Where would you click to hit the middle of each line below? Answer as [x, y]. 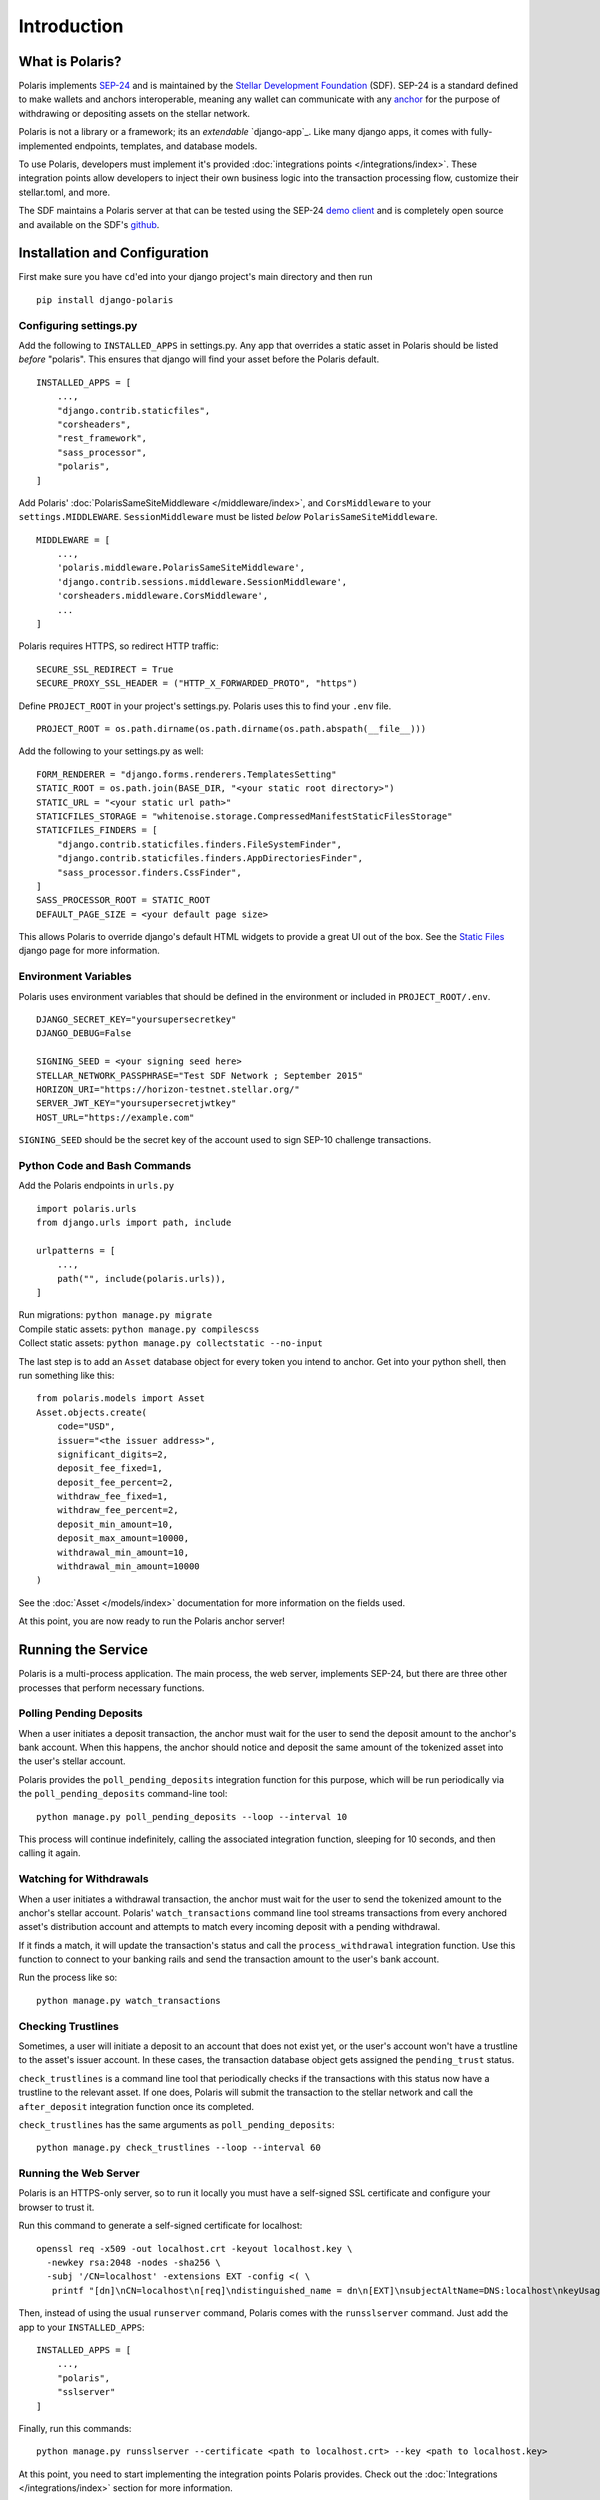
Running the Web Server [79, 2173]
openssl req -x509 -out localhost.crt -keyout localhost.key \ [194, 2248]
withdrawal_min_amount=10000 [128, 1566]
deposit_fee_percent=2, [115, 1482]
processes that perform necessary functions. [111, 1687]
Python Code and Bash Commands [105, 1165]
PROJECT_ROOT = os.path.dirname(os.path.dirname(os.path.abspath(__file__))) [231, 728]
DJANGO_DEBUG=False [84, 1033]
